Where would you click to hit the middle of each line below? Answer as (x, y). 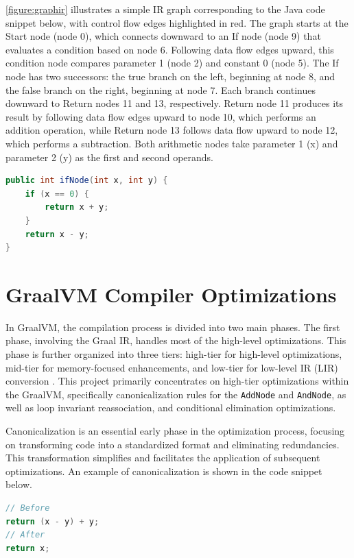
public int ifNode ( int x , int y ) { (87, 181)
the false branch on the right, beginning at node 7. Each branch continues (161, 89)
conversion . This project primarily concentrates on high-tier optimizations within (177, 381)
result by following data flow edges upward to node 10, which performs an (161, 116)
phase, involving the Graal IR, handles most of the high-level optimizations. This (176, 340)
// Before (28, 508)
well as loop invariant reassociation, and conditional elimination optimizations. (171, 408)
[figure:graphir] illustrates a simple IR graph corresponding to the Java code (165, 9)
